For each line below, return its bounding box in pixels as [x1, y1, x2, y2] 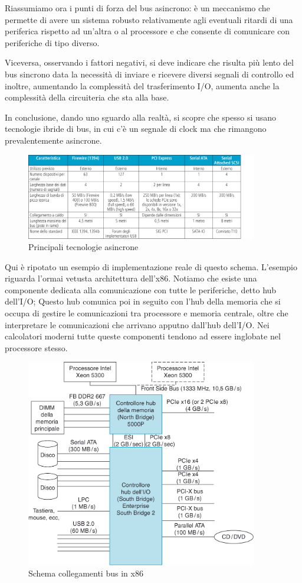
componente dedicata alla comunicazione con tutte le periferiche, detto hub [5, 283, 277, 296]
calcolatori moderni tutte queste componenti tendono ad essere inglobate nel [5, 330, 281, 342]
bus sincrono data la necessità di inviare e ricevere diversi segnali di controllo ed [5, 67, 294, 80]
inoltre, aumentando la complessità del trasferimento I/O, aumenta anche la [5, 79, 280, 92]
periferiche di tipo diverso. [5, 36, 100, 48]
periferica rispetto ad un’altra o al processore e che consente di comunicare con [5, 25, 290, 37]
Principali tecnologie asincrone [28, 241, 139, 253]
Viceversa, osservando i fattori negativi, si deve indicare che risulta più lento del [5, 56, 294, 69]
